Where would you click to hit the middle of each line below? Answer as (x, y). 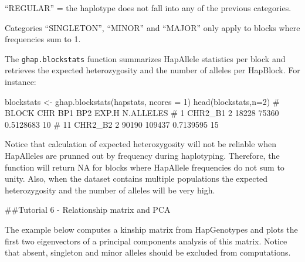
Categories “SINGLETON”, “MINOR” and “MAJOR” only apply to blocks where (152, 27)
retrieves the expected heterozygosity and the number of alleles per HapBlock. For (152, 70)
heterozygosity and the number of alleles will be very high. (110, 190)
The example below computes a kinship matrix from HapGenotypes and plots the (151, 229)
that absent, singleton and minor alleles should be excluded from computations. (148, 252)
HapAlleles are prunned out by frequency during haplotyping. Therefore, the (142, 155)
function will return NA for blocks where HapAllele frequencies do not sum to (145, 167)
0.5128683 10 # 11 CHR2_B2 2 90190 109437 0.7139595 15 (112, 124)
